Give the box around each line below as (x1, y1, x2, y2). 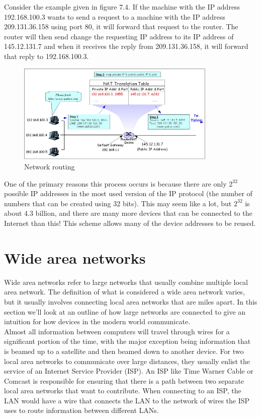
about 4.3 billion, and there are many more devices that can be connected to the (4, 208, 252, 218)
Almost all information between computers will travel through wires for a (4, 326, 230, 336)
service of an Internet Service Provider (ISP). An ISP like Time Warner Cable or (4, 366, 253, 376)
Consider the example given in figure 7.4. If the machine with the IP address (4, 2, 240, 12)
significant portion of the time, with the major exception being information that (4, 336, 251, 346)
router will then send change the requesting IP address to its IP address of (4, 31, 234, 41)
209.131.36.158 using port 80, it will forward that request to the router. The (4, 21, 238, 32)
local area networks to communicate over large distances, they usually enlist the (4, 355, 250, 366)
